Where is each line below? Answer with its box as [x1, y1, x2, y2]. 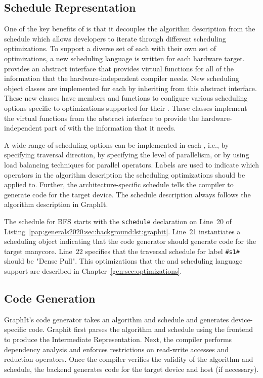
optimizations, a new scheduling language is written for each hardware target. [4, 53, 245, 63]
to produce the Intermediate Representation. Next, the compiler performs [4, 333, 232, 344]
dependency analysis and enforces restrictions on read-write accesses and [4, 344, 229, 354]
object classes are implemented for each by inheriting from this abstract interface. [4, 82, 257, 93]
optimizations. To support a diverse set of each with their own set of [4, 43, 216, 54]
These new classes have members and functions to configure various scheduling [4, 93, 248, 103]
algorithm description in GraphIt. [4, 199, 108, 209]
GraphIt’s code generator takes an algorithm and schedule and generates [4, 314, 229, 324]
